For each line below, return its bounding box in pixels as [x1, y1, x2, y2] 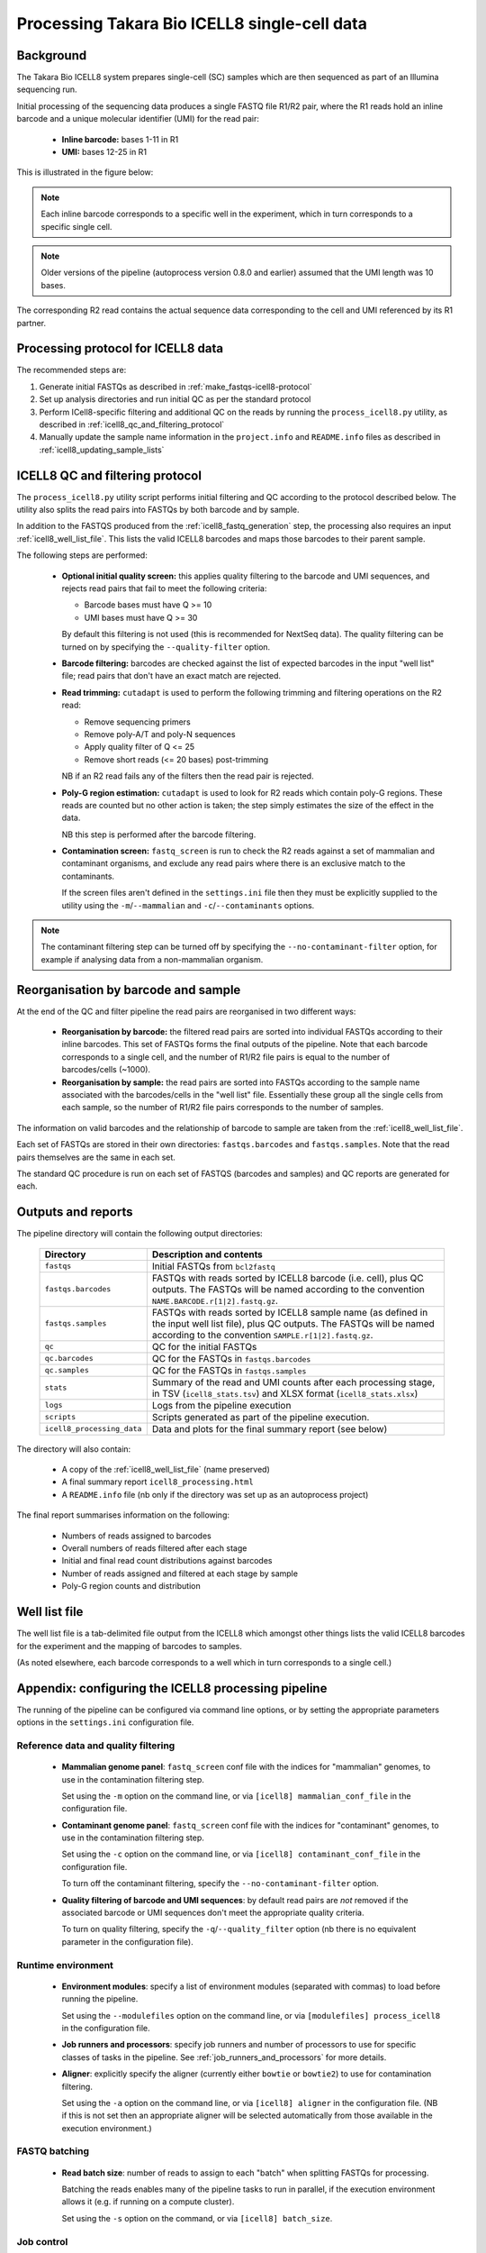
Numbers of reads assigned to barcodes [61, 1530, 211, 1541]
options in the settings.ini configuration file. [16, 1717, 194, 1728]
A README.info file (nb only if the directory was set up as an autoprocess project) [61, 1489, 369, 1500]
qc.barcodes [44, 1354, 94, 1364]
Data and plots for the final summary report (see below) [151, 1422, 388, 1435]
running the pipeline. [61, 1993, 139, 2004]
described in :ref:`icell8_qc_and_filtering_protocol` [39, 419, 225, 430]
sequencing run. [16, 84, 77, 95]
